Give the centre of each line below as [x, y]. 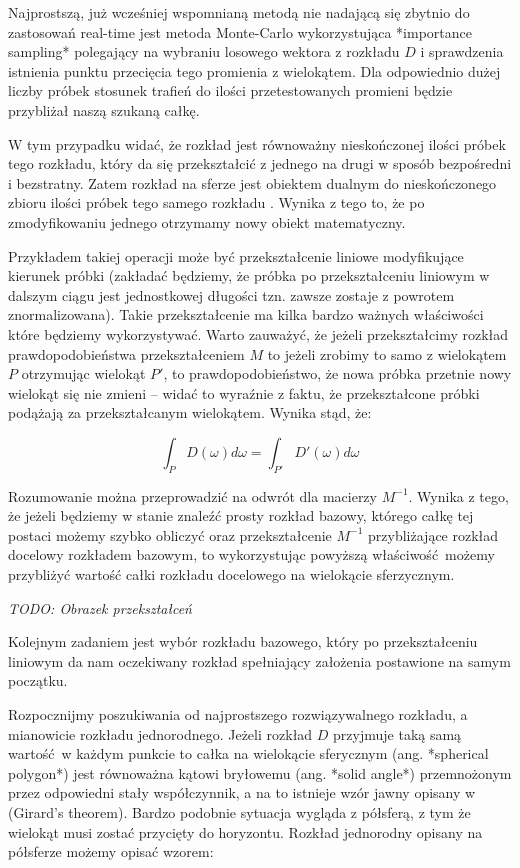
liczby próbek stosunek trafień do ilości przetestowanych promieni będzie [230, 90]
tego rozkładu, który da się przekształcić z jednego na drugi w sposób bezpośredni [260, 163]
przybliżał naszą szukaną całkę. [104, 109]
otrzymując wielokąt [83, 373]
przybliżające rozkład [433, 534]
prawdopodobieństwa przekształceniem [126, 353]
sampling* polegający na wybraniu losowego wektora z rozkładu [204, 51]
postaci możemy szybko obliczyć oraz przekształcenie [170, 534]
